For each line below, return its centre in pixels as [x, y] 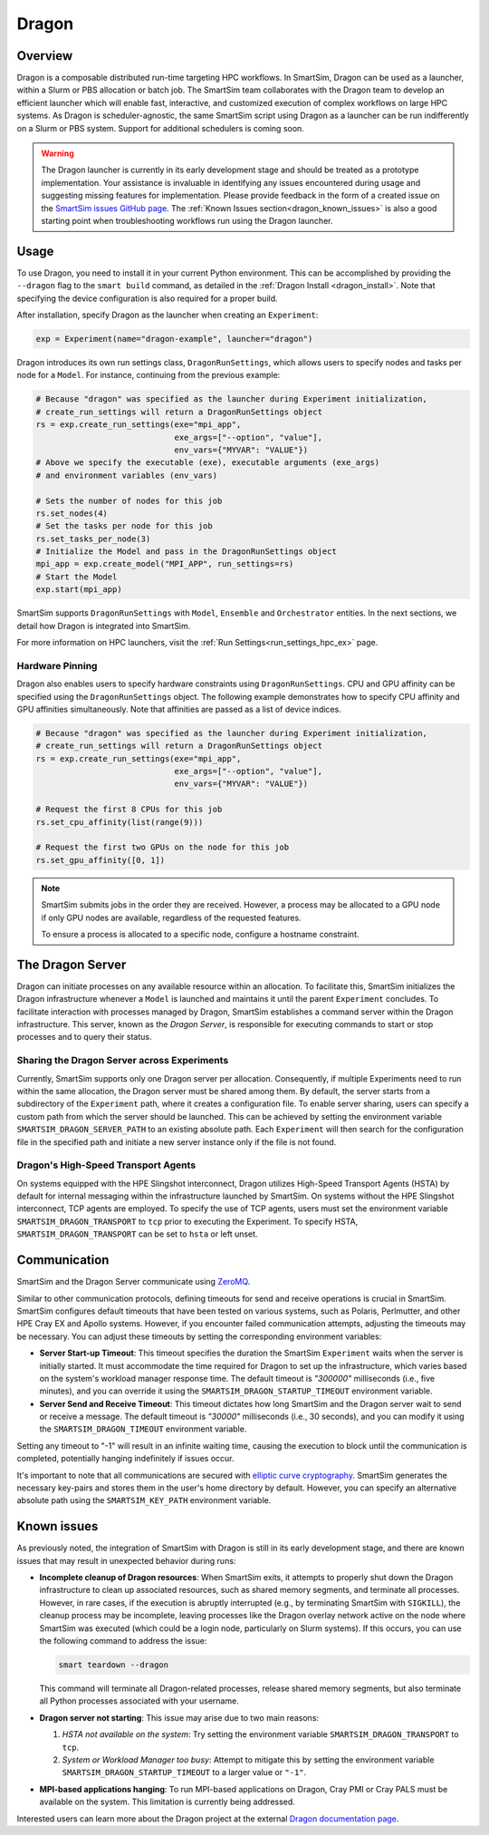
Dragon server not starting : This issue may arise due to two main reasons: [179, 1717]
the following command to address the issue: [123, 1641]
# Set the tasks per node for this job [124, 526]
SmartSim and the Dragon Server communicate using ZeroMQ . [134, 1282]
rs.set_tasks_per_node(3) [93, 539]
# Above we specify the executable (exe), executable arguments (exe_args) [208, 463]
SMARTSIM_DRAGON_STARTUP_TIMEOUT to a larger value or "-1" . [184, 1772]
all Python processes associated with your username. [139, 1701]
